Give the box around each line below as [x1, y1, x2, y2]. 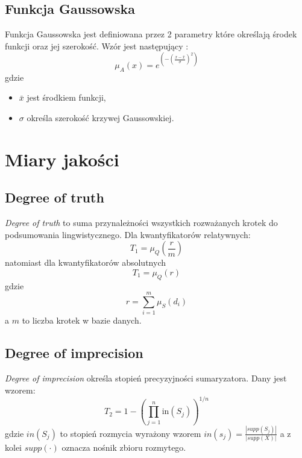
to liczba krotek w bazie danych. [22, 314, 142, 327]
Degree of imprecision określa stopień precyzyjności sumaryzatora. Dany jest [5, 372, 287, 384]
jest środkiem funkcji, [27, 91, 106, 104]
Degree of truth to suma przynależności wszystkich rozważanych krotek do [5, 216, 278, 229]
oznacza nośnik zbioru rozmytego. [61, 441, 186, 454]
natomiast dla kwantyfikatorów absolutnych [5, 256, 166, 269]
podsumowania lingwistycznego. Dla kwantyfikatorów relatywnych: [5, 228, 251, 240]
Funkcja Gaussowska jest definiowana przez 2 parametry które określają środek [5, 28, 297, 40]
